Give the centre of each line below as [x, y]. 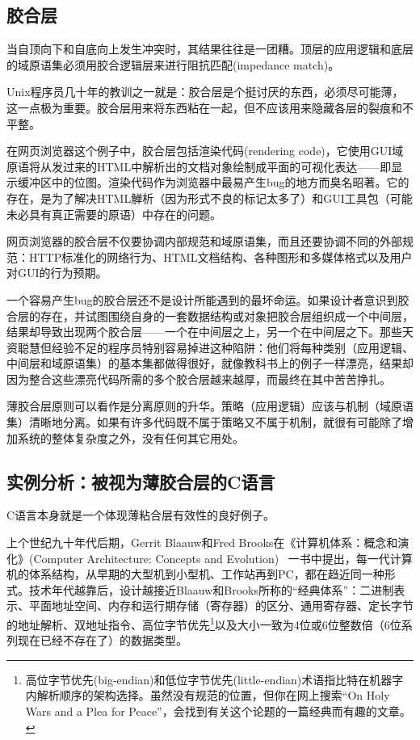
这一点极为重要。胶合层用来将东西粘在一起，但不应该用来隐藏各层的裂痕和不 [210, 107]
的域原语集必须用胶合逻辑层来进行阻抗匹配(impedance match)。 [173, 64]
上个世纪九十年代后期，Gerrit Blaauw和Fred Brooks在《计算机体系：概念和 [202, 542]
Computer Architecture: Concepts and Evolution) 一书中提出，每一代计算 [223, 558]
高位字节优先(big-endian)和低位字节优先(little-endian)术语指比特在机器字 [214, 679]
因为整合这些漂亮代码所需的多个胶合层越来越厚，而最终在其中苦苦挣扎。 [199, 378]
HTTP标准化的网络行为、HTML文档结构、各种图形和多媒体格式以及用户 [220, 256]
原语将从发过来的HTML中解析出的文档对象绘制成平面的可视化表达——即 [199, 166]
